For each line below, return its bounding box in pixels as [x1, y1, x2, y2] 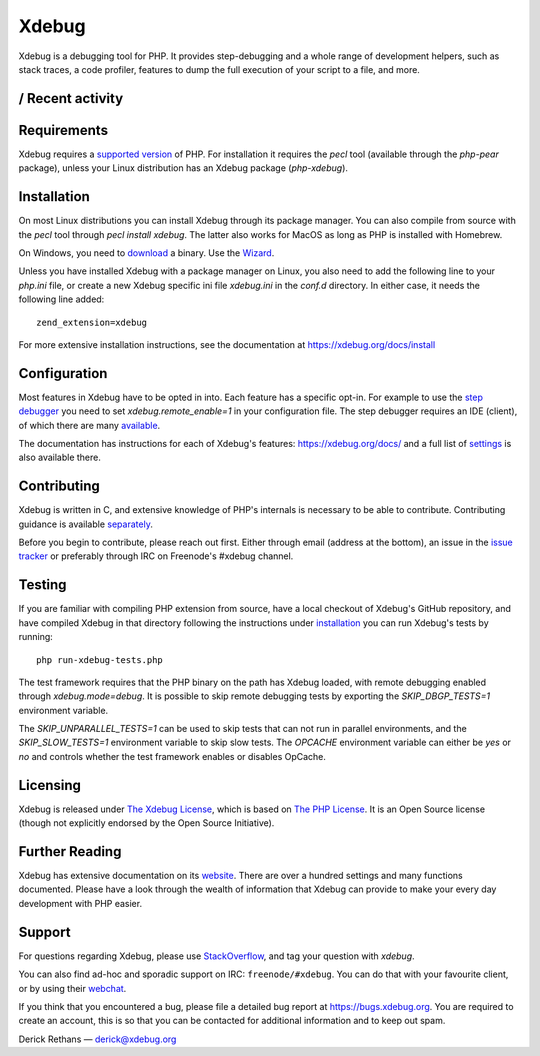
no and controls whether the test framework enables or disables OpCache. [18, 750, 327, 762]
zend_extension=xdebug [36, 316, 148, 328]
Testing [18, 576, 67, 594]
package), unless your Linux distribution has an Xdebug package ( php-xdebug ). [18, 162, 349, 174]
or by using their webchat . [18, 982, 127, 994]
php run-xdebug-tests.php [36, 654, 164, 665]
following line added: [18, 293, 105, 305]
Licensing [18, 776, 82, 794]
